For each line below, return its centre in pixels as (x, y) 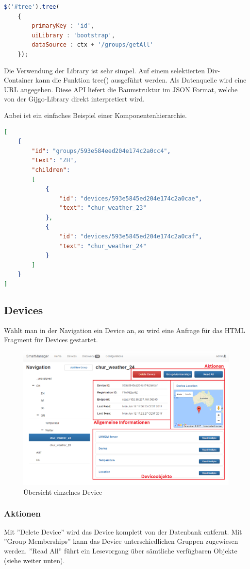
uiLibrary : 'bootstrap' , (74, 35)
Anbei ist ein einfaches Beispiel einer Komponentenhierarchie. (95, 115)
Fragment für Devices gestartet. (51, 340)
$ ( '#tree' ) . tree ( (32, 7)
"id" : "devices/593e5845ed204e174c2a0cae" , (131, 198)
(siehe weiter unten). (34, 560)
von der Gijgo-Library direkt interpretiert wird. (74, 99)
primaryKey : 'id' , (63, 26)
